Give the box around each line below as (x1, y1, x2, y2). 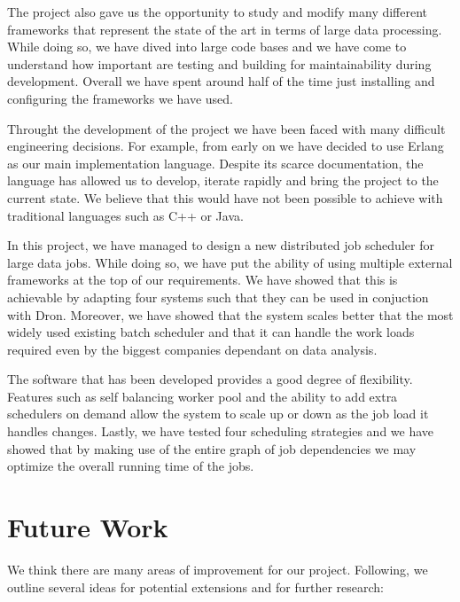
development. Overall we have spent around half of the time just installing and (7, 72, 435, 90)
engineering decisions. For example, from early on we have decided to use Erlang (7, 137, 444, 155)
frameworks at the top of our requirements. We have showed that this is (7, 270, 398, 289)
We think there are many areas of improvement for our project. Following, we (7, 559, 428, 578)
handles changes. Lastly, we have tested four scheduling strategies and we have (7, 422, 434, 441)
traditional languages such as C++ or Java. (7, 206, 244, 224)
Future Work (7, 509, 168, 545)
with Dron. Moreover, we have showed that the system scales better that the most (7, 305, 454, 324)
